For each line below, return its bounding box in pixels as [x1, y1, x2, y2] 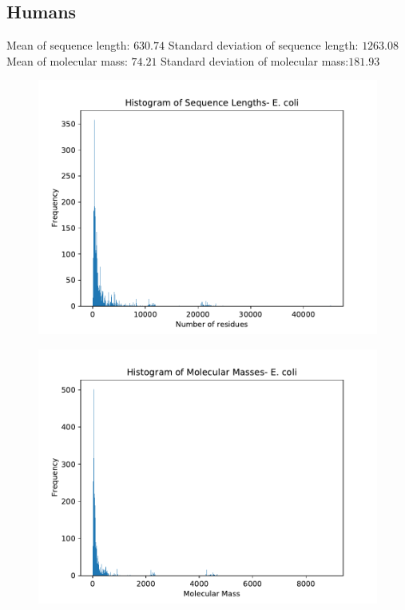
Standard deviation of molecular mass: [161, 52, 349, 69]
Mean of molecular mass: [6, 52, 128, 69]
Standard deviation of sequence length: [168, 37, 359, 54]
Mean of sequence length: [6, 37, 130, 54]
